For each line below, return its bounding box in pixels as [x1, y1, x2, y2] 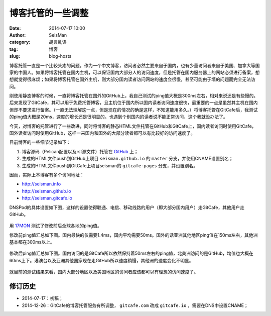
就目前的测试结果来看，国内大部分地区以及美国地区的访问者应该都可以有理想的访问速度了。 [9, 269, 198, 275]
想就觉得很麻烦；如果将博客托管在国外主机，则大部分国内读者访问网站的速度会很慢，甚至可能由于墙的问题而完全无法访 [9, 76, 255, 82]
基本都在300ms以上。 [9, 239, 55, 245]
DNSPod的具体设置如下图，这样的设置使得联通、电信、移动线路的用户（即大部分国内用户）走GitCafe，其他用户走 [9, 204, 244, 210]
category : [9, 39, 31, 45]
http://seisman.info [22, 181, 61, 187]
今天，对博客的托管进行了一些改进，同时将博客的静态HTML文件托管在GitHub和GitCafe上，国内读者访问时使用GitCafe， [9, 123, 256, 129]
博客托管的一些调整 [9, 8, 89, 19]
